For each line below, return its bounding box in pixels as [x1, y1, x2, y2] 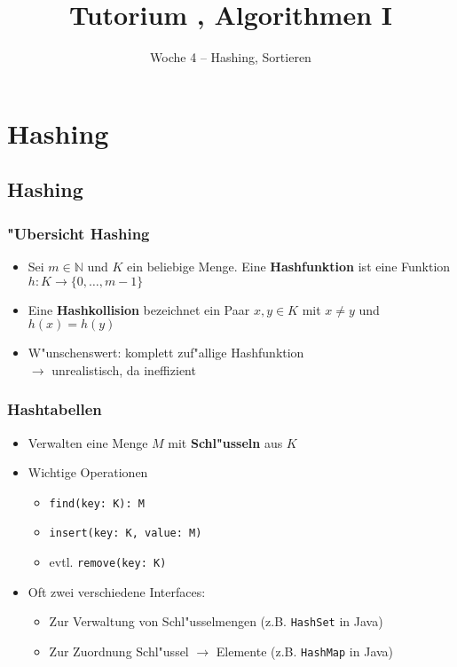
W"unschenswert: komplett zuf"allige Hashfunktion [28, 343, 304, 362]
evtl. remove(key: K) [49, 553, 167, 570]
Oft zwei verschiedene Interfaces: [28, 582, 206, 600]
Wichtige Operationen [28, 463, 148, 482]
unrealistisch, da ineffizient [51, 360, 196, 379]
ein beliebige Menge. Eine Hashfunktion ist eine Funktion [127, 256, 451, 275]
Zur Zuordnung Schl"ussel [49, 641, 189, 660]
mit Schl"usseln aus [168, 433, 283, 451]
